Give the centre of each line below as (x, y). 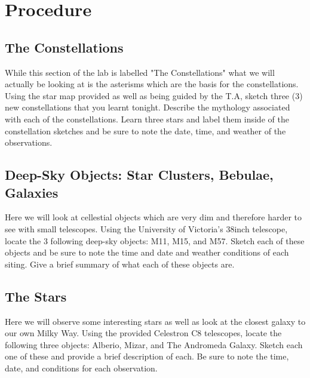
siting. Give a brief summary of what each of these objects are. (120, 264)
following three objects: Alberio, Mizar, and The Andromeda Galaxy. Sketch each (154, 344)
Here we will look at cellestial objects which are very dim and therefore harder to (153, 217)
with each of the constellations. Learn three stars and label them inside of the (147, 119)
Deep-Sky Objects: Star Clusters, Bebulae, (139, 175)
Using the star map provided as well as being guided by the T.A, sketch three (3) (154, 95)
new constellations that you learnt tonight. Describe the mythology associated (148, 107)
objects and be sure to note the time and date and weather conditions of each (147, 252)
